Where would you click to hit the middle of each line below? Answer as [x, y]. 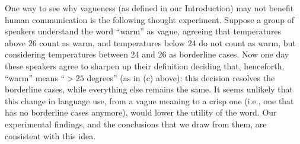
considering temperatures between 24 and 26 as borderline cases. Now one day [147, 54]
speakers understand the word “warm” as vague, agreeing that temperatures [143, 31]
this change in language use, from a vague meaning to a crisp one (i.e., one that [149, 100]
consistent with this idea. [50, 135]
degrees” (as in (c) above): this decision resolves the [181, 77]
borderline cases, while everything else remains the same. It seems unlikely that [149, 89]
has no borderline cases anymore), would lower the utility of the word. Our [141, 112]
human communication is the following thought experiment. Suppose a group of [149, 19]
